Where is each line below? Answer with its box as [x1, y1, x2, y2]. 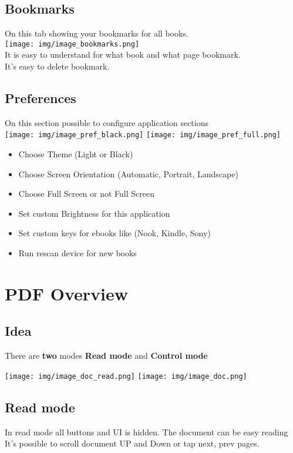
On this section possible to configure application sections [5, 116, 209, 128]
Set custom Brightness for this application [18, 207, 170, 219]
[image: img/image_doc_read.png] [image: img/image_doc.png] [5, 372, 247, 381]
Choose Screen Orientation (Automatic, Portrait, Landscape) [18, 167, 238, 180]
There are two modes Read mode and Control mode [5, 349, 208, 362]
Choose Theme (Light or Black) [18, 148, 133, 160]
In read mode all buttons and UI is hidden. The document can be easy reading [5, 425, 288, 438]
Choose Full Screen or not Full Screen [18, 187, 155, 200]
